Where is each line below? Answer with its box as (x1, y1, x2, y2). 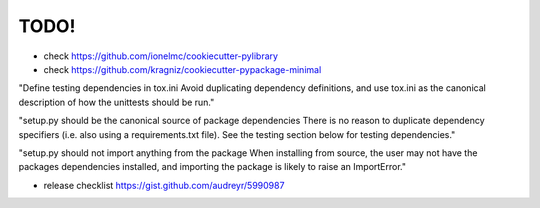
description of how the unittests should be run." (18, 96, 215, 108)
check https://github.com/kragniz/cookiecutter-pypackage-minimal (43, 63, 322, 75)
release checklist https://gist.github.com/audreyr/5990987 (43, 179, 285, 191)
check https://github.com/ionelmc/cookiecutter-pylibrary (43, 50, 279, 62)
